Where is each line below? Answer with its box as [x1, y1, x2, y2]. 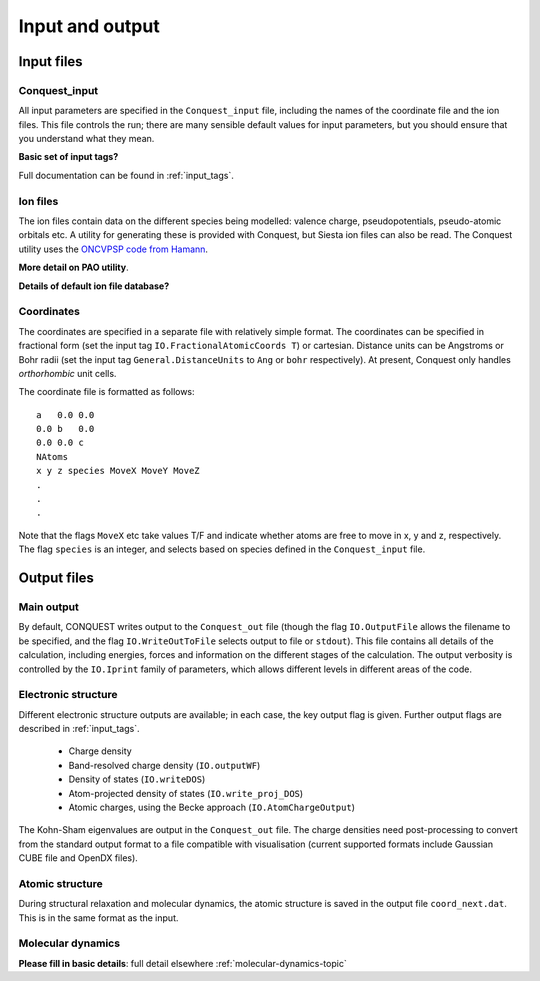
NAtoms [36, 451, 69, 462]
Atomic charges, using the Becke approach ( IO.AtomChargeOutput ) [68, 801, 355, 813]
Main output [18, 600, 79, 614]
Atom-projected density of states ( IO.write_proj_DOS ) [68, 787, 304, 799]
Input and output [18, 15, 160, 37]
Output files [18, 570, 95, 586]
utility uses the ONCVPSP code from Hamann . [18, 243, 209, 255]
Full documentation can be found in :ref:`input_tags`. [18, 169, 234, 181]
